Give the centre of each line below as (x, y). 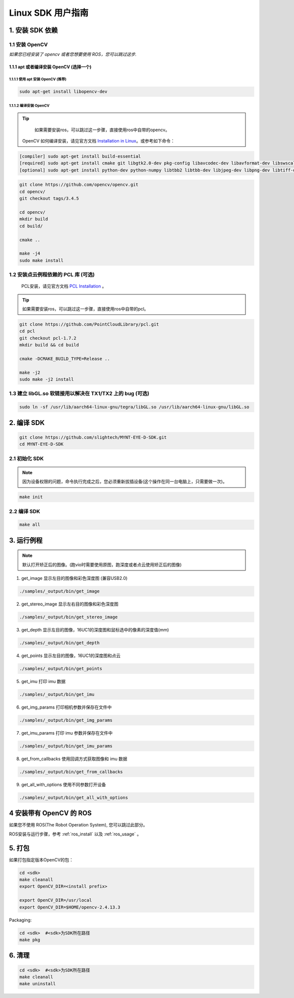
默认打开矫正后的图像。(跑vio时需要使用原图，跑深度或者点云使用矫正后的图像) (102, 565)
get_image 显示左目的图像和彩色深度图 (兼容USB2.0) (74, 578)
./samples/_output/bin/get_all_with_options (74, 798)
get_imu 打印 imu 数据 (43, 681)
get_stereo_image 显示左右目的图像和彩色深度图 (70, 604)
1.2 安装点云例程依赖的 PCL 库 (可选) (52, 275)
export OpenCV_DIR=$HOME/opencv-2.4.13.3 (70, 907)
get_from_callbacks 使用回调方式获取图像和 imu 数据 (74, 759)
